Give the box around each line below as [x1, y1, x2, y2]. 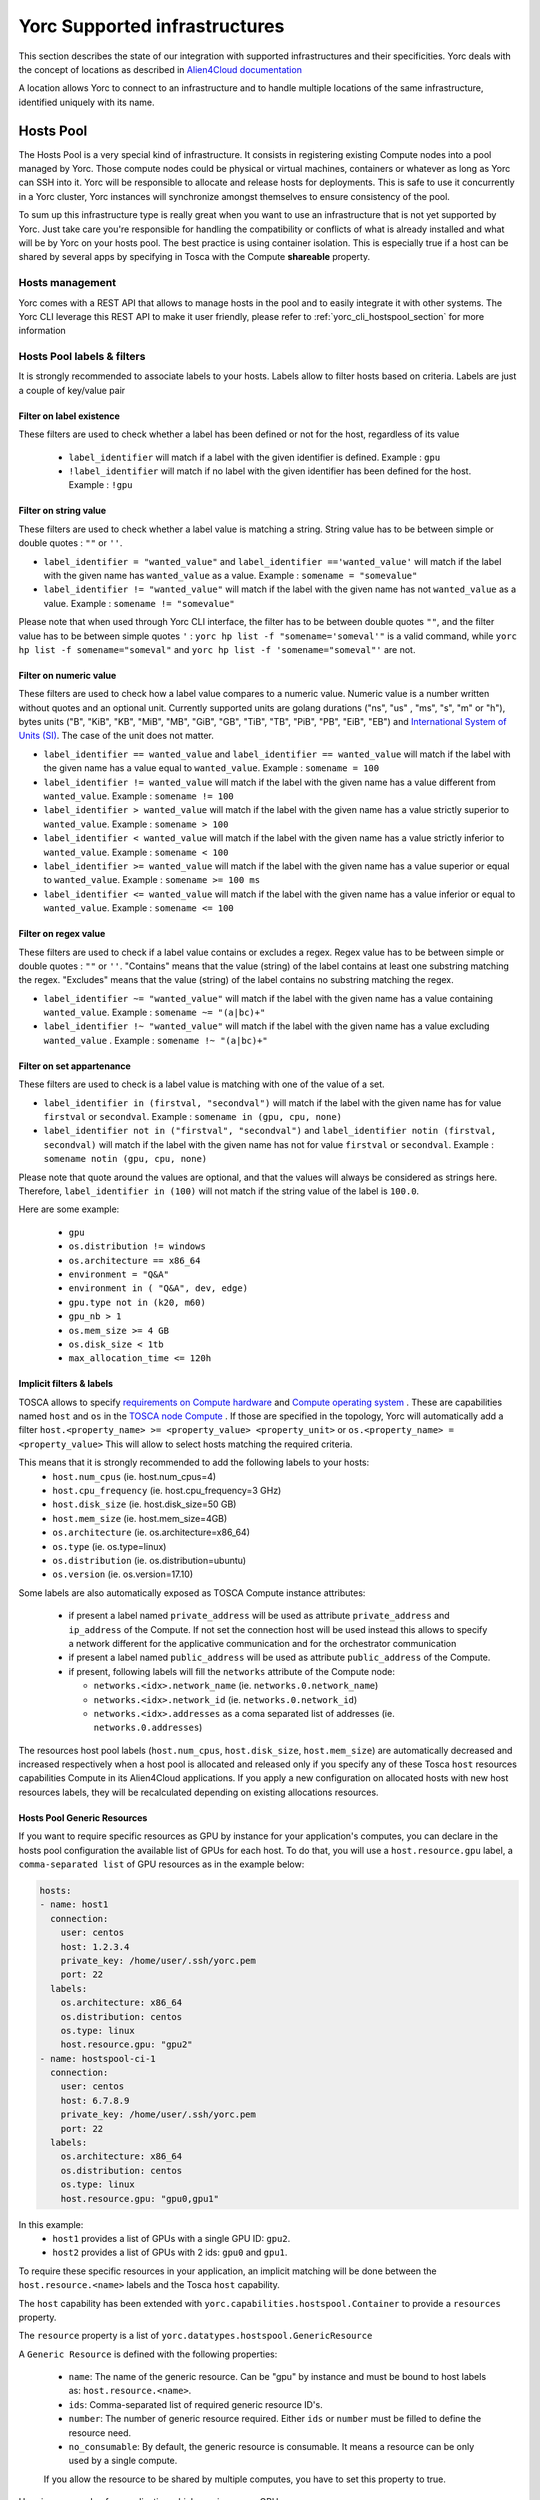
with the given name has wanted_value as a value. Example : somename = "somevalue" [43, 569, 418, 581]
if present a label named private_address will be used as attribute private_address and [68, 1610, 450, 1622]
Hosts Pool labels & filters [18, 350, 146, 364]
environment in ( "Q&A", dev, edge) [68, 1283, 249, 1294]
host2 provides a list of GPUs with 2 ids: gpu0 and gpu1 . [52, 2246, 288, 2259]
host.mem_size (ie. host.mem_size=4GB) [52, 1512, 228, 1524]
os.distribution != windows [68, 1241, 207, 1252]
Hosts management [18, 276, 117, 290]
